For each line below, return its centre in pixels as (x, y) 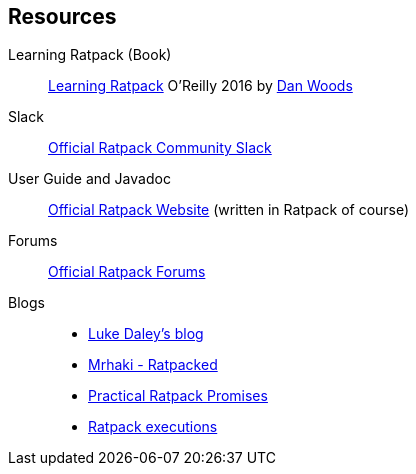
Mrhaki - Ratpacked (153, 365)
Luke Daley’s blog (146, 334)
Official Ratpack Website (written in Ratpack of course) (229, 210)
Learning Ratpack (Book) (90, 55)
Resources (62, 16)
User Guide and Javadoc (89, 179)
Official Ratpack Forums (127, 272)
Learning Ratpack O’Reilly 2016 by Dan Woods (200, 86)
